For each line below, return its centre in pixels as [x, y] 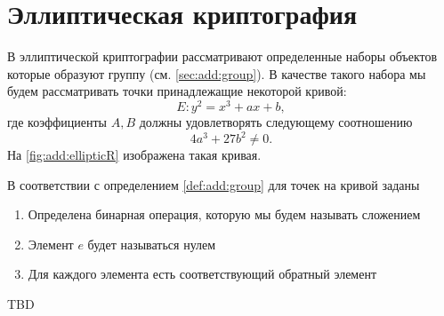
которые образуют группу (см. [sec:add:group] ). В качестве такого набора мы [217, 73]
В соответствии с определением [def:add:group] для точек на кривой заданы [214, 184]
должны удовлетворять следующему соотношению [276, 121]
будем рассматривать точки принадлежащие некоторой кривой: [177, 91]
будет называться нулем [152, 244]
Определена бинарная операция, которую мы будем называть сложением [224, 214]
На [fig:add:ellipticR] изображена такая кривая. [134, 155]
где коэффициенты [57, 121]
